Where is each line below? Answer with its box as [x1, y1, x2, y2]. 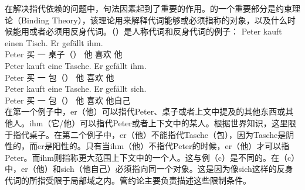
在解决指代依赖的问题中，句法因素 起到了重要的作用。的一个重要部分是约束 [5, 2, 292, 14]
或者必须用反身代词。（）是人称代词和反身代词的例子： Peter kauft [29, 25, 282, 37]
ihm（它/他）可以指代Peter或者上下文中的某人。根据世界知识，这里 [29, 116, 288, 129]
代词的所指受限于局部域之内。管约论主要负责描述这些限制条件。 [5, 174, 251, 186]
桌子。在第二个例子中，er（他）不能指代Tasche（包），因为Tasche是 [29, 128, 286, 140]
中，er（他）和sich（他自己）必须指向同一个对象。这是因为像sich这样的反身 [5, 163, 293, 175]
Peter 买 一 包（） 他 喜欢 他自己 [5, 94, 131, 106]
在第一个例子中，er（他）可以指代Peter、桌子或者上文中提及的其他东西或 [5, 105, 286, 118]
